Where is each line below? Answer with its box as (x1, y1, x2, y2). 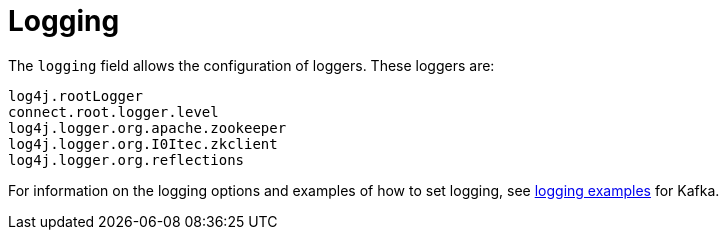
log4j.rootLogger (8, 87, 143, 104)
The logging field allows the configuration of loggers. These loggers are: (8, 56, 495, 74)
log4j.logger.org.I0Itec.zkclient (8, 135, 278, 152)
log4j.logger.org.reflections (8, 151, 245, 168)
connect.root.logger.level (8, 103, 219, 120)
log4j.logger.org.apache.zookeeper (8, 119, 287, 136)
